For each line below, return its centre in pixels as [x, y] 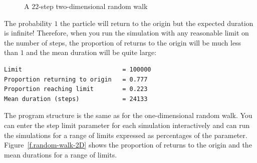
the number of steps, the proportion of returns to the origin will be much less [123, 42]
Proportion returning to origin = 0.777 [76, 79]
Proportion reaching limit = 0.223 [76, 89]
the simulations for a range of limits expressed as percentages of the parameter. [126, 135]
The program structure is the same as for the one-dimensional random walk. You [128, 115]
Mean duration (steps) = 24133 [76, 99]
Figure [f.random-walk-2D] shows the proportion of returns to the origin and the [128, 145]
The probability [28, 23]
